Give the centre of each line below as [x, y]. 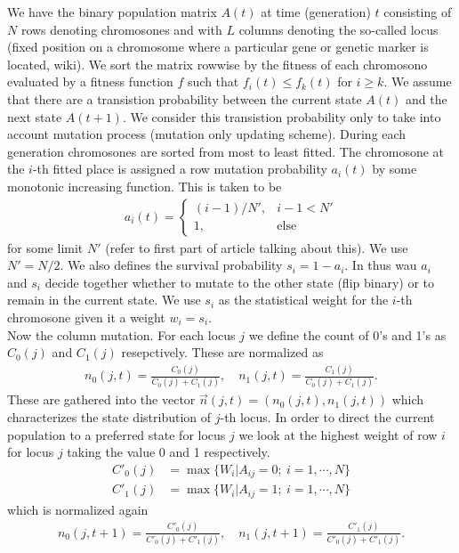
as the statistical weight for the [303, 300]
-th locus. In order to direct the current [327, 416]
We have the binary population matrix [112, 12]
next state [35, 116]
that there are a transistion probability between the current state [185, 98]
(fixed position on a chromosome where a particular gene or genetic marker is [218, 47]
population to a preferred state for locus [117, 434]
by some [395, 169]
